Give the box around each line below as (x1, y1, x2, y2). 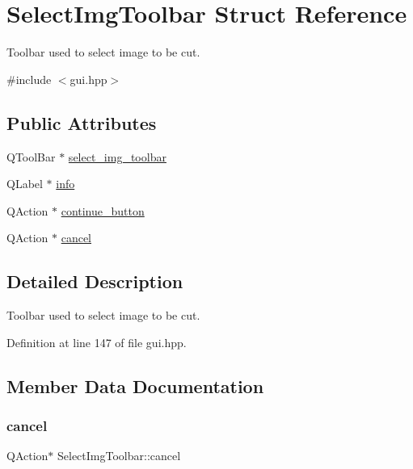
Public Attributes (6, 110, 157, 135)
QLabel (6, 175, 43, 192)
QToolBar (6, 148, 56, 165)
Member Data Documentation (6, 373, 264, 398)
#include (6, 70, 52, 87)
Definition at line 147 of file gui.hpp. (6, 333, 187, 350)
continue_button (61, 202, 145, 219)
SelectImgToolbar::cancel (57, 447, 181, 464)
